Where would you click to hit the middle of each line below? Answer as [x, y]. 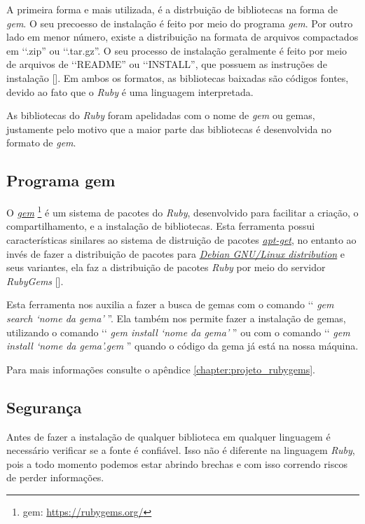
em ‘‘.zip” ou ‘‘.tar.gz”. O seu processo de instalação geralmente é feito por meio [177, 50]
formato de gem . [41, 143]
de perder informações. [55, 477]
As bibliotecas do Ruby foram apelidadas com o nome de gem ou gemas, [161, 115]
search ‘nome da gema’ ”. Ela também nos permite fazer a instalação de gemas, [176, 318]
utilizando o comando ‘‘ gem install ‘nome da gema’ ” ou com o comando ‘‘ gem [178, 332]
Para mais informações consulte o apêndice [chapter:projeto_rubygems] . [161, 369]
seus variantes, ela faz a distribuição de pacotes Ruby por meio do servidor [166, 267]
